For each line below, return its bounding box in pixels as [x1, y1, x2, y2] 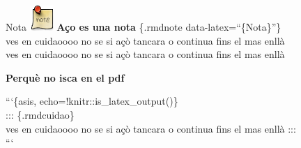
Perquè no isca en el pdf [6, 70, 125, 84]
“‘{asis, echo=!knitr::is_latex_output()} [6, 94, 178, 108]
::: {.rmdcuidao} [6, 107, 75, 121]
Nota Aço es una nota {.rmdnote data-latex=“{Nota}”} [6, 20, 281, 34]
